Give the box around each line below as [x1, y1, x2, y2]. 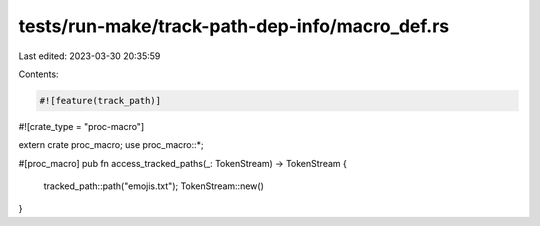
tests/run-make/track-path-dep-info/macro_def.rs [18, 15, 450, 37]
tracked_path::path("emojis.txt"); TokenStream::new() [43, 180, 264, 192]
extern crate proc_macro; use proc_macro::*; [18, 139, 204, 151]
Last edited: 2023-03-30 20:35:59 [18, 50, 161, 62]
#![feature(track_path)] [39, 95, 162, 106]
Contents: [18, 68, 59, 80]
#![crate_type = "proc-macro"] [18, 120, 145, 132]
